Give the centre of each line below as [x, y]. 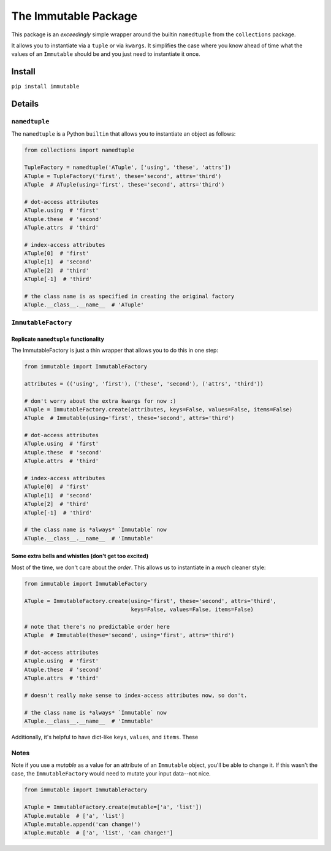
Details [25, 104]
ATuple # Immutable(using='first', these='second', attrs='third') [129, 418]
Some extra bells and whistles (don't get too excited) [80, 556]
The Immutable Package [74, 16]
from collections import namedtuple [79, 150]
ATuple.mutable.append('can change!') [82, 825]
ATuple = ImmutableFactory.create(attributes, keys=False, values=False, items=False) [158, 409]
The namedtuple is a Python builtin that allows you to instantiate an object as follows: [124, 134]
